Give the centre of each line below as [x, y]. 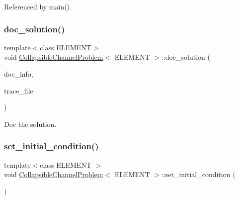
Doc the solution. [30, 124]
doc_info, [19, 74]
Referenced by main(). [38, 6]
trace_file [19, 90]
